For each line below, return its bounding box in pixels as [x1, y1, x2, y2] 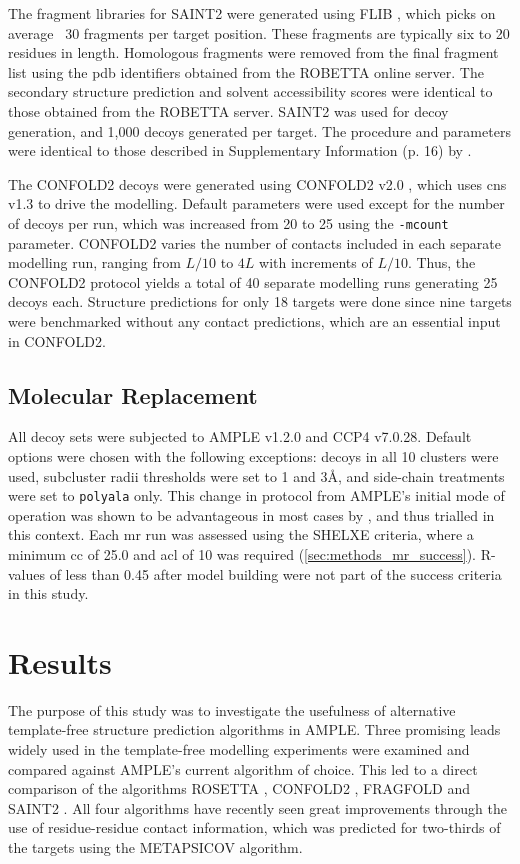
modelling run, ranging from [8, 252, 181, 273]
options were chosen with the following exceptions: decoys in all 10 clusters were [8, 445, 499, 466]
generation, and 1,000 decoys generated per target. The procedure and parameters [8, 120, 511, 141]
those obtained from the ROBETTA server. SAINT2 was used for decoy [8, 100, 449, 121]
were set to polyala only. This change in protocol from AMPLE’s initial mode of [8, 485, 505, 506]
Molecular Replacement [8, 379, 258, 410]
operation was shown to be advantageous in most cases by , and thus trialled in [8, 504, 495, 525]
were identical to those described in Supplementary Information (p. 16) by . [8, 140, 472, 161]
